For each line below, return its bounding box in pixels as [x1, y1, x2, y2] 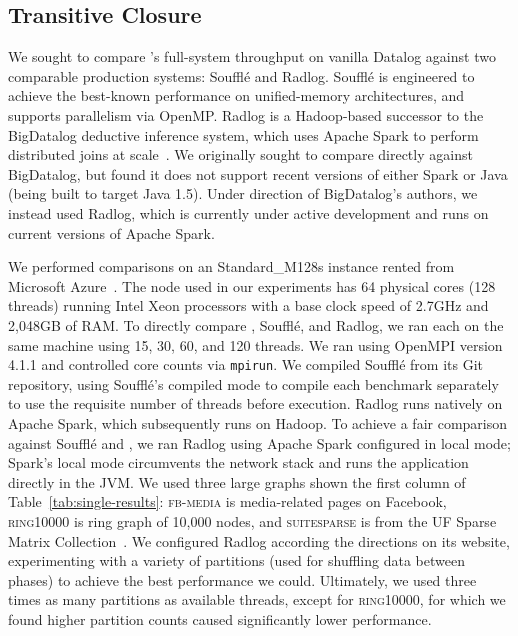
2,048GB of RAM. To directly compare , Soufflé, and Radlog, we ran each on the [8, 314, 504, 335]
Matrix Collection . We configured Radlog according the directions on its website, [8, 530, 510, 551]
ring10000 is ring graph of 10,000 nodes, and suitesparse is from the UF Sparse [8, 510, 497, 531]
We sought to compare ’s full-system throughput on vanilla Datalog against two [8, 46, 496, 67]
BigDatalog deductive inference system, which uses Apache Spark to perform [8, 124, 479, 145]
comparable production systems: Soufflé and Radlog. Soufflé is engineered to [8, 65, 475, 86]
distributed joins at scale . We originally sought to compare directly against [8, 144, 473, 165]
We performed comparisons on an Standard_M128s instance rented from [8, 256, 455, 277]
